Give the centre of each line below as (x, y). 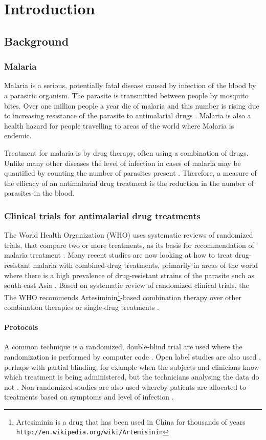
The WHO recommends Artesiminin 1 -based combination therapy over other (123, 296)
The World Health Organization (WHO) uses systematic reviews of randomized (129, 235)
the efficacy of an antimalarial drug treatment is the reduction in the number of (129, 183)
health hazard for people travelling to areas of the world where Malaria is (119, 125)
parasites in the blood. (39, 193)
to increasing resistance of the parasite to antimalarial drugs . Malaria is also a (128, 116)
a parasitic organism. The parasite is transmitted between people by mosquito (126, 95)
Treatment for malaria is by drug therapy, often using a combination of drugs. (126, 152)
